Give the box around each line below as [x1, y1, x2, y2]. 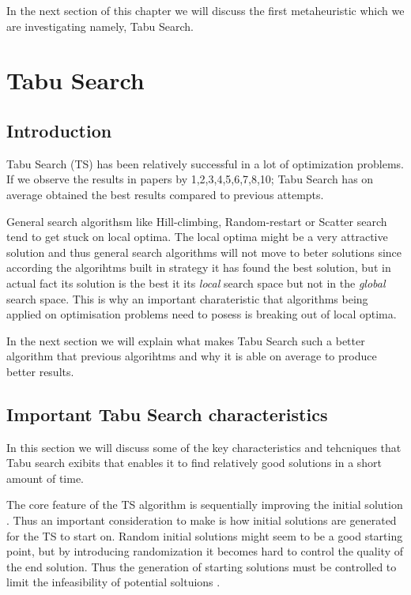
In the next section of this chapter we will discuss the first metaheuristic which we [6, 2, 405, 18]
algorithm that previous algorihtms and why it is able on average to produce [6, 348, 377, 364]
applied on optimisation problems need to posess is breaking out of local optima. [6, 306, 397, 322]
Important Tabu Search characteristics [6, 401, 328, 426]
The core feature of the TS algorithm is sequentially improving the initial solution [6, 496, 403, 513]
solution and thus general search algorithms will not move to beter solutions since [6, 243, 402, 260]
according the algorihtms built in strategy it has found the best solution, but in [6, 259, 391, 276]
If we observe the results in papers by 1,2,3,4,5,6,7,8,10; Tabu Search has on [6, 171, 374, 187]
